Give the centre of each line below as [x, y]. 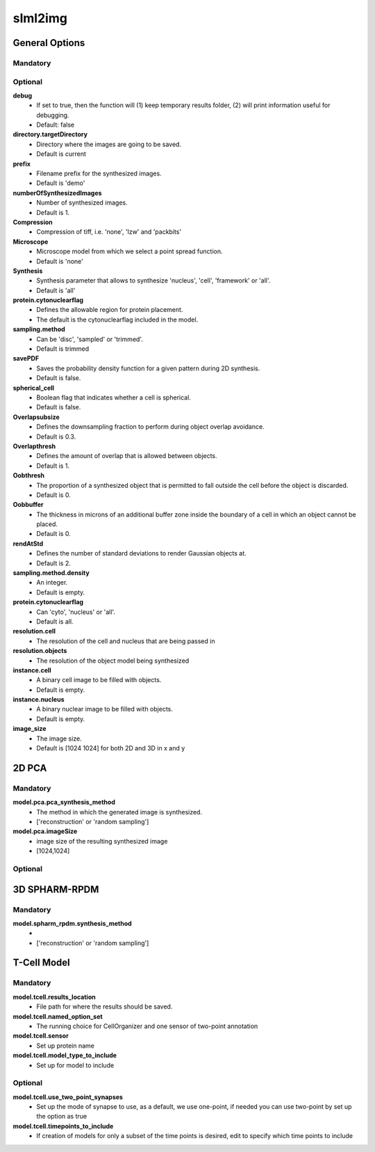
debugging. [53, 115]
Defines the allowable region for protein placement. [110, 310]
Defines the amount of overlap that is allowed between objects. [127, 456]
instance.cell [32, 670]
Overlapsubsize [36, 417]
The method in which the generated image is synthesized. [119, 812]
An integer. [52, 583]
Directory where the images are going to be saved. [109, 144]
